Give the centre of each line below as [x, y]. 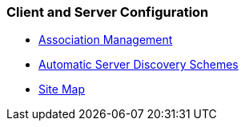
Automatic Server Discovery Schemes [139, 65]
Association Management [106, 40]
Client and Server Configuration [108, 12]
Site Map [62, 89]
